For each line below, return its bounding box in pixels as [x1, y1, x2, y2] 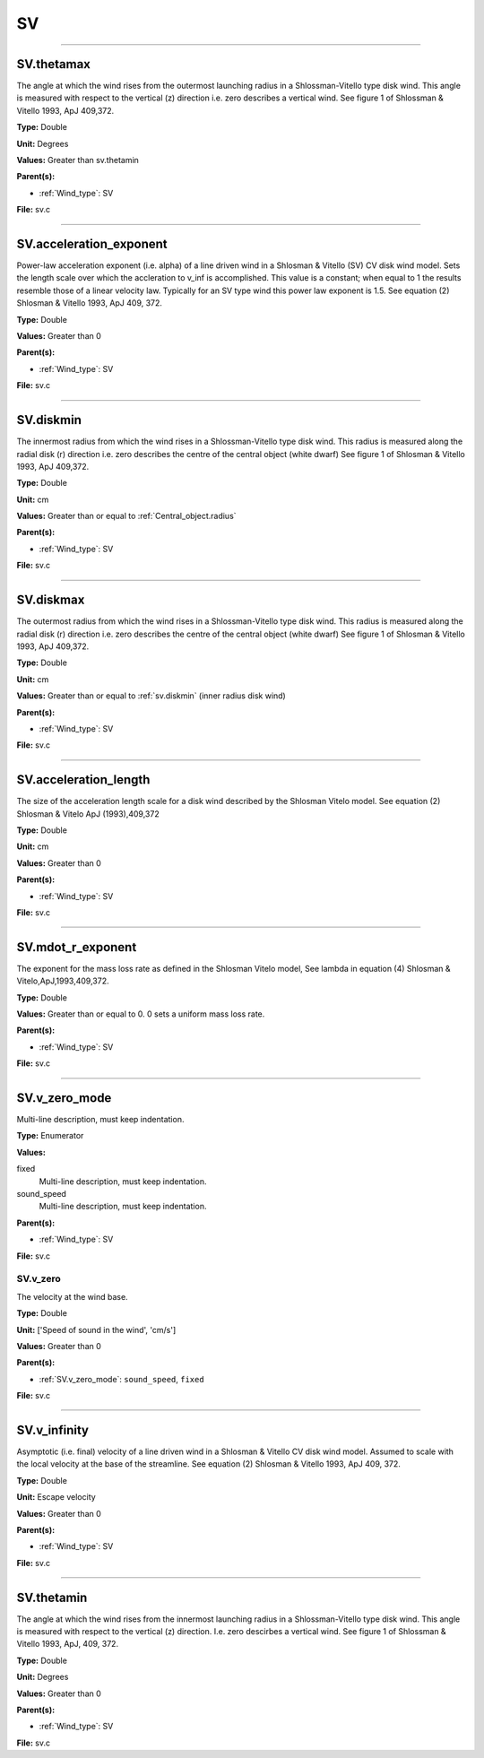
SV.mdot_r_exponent [16, 940, 137, 955]
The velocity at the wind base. [16, 1291, 129, 1302]
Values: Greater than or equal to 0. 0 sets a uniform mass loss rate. [16, 1009, 265, 1019]
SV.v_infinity [16, 1422, 90, 1438]
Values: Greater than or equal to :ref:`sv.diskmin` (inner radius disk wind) [16, 690, 286, 701]
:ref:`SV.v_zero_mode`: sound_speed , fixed [39, 1373, 205, 1384]
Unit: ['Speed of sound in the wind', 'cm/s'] [16, 1324, 177, 1335]
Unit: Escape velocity [16, 1492, 96, 1503]
